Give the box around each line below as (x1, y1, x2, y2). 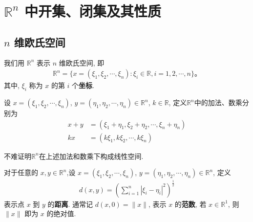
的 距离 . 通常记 (47, 199, 93, 209)
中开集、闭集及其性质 (24, 1, 161, 21)
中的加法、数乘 (194, 97, 242, 107)
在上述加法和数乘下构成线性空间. (39, 151, 144, 161)
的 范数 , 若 (174, 199, 207, 209)
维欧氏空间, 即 (59, 57, 105, 67)
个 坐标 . (72, 80, 94, 90)
